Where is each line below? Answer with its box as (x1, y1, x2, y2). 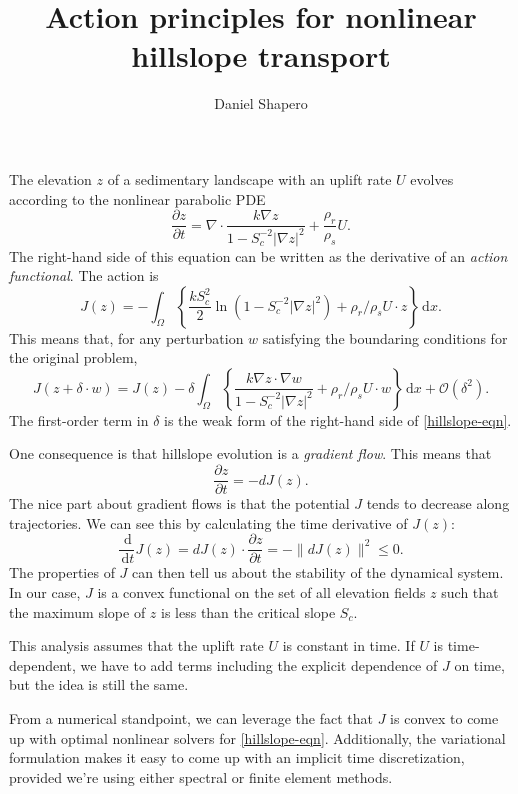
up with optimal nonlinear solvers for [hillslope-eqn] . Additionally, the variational (9, 727, 506, 748)
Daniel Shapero (214, 93, 308, 114)
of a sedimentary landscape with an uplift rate (107, 168, 392, 189)
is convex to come (390, 707, 499, 728)
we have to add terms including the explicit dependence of (80, 654, 438, 675)
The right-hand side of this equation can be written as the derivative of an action (9, 245, 508, 266)
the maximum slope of (9, 601, 146, 622)
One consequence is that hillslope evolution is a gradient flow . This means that (9, 443, 492, 464)
